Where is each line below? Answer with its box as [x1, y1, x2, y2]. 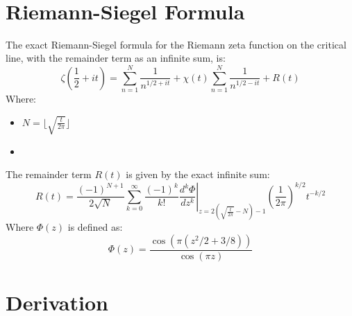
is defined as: [67, 220, 123, 234]
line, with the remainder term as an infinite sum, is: [6, 51, 226, 65]
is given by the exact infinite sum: [126, 167, 270, 182]
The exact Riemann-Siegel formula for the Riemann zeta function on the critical [6, 37, 346, 51]
